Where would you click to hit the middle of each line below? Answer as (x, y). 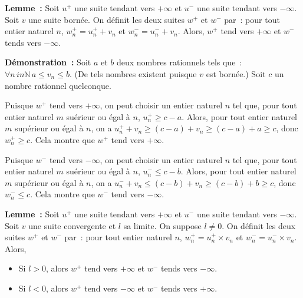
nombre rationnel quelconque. (58, 85)
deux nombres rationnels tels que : (179, 62)
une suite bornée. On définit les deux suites (107, 19)
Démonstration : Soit (48, 62)
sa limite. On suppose (162, 225)
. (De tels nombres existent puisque (133, 73)
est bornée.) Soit (236, 73)
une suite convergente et (72, 225)
